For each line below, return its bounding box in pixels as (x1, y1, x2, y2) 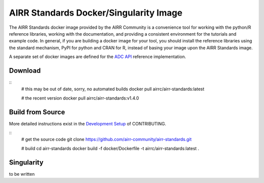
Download (9, 66, 41, 75)
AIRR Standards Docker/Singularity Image (9, 7, 183, 18)
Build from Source (9, 108, 66, 116)
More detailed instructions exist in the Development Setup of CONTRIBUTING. (9, 121, 166, 126)
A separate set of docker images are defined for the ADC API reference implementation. (9, 54, 186, 60)
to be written (9, 171, 35, 177)
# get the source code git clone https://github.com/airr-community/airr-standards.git (21, 137, 192, 142)
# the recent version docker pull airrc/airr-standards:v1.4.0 (21, 95, 139, 101)
